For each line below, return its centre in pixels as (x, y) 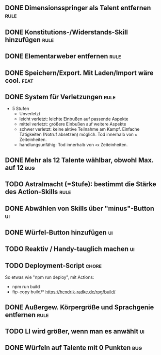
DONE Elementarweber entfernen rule (63, 56)
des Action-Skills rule (38, 192)
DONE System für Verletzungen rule (60, 97)
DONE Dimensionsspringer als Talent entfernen (78, 8)
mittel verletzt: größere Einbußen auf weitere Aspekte (73, 124)
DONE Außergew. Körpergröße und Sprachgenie (80, 307)
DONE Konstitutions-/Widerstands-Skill (66, 32)
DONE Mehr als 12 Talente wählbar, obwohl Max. (79, 160)
